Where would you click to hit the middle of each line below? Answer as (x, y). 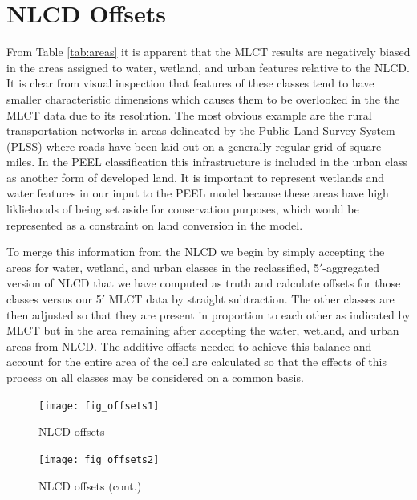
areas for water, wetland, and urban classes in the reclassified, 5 (163, 267)
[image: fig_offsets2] (99, 459)
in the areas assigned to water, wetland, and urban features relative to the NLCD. (208, 67)
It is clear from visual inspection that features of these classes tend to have (190, 83)
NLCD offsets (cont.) (90, 485)
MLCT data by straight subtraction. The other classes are (251, 299)
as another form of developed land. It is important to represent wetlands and (196, 177)
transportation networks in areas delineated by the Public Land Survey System (201, 130)
